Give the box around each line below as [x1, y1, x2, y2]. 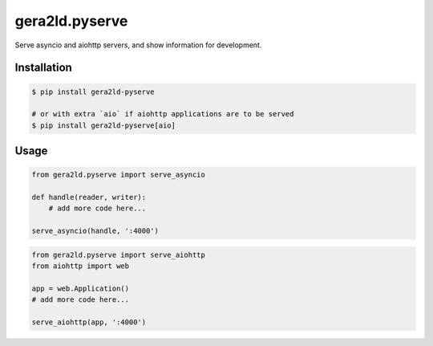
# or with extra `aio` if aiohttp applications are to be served [31, 109, 294, 119]
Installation [14, 61, 72, 75]
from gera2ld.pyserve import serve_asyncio [31, 170, 206, 180]
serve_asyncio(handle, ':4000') [31, 226, 160, 236]
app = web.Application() [31, 284, 130, 293]
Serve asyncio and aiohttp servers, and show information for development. [14, 40, 262, 50]
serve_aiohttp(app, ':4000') [31, 318, 147, 327]
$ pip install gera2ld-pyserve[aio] [31, 120, 176, 130]
